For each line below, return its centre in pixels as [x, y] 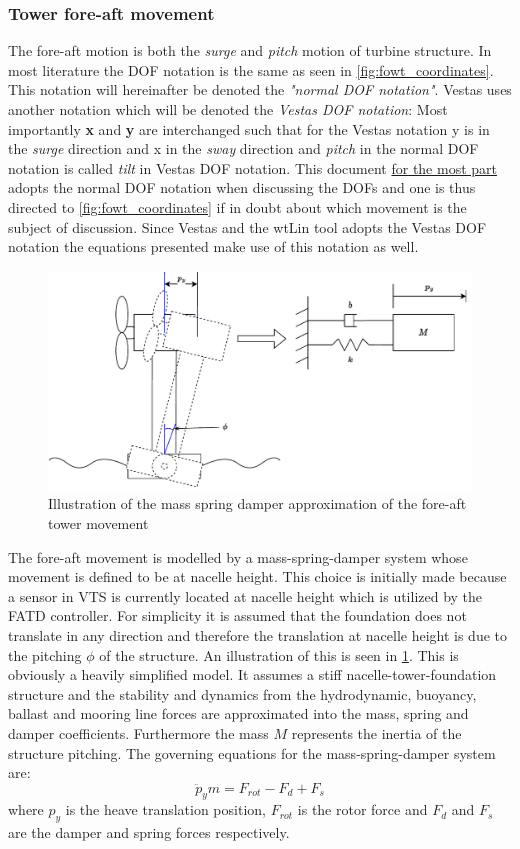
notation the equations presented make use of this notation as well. [213, 246]
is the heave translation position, [165, 809]
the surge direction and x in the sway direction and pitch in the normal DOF [243, 148]
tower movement [98, 522]
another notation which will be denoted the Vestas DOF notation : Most [228, 109]
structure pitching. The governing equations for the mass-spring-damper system [252, 752]
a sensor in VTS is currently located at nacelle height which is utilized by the [245, 595]
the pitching [45, 654]
